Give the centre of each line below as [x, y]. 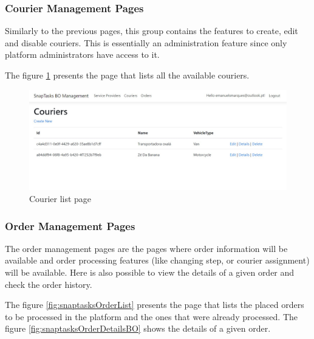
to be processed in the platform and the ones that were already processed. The [151, 316]
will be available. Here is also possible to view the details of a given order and [150, 272]
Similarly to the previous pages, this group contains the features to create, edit [152, 31]
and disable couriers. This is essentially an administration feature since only [146, 42]
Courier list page [60, 198]
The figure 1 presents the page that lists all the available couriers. [127, 75]
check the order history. [49, 284]
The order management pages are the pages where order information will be [146, 248]
